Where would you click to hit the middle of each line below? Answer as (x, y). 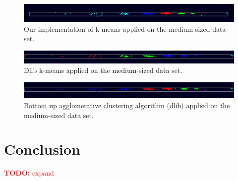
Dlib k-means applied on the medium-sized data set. (103, 70)
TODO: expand (29, 173)
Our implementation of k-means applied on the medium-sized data (125, 29)
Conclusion (42, 149)
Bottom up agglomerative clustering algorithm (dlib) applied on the (127, 105)
